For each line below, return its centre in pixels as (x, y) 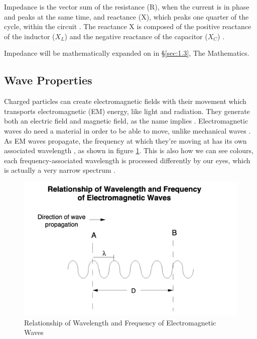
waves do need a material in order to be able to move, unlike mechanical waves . (127, 130)
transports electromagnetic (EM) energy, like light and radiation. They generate (127, 111)
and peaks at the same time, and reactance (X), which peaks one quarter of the (126, 16)
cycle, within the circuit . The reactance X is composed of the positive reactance (128, 26)
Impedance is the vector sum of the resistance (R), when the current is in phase (127, 7)
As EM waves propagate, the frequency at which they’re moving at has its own (125, 140)
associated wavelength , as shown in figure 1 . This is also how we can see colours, (129, 150)
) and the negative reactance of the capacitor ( (136, 36)
